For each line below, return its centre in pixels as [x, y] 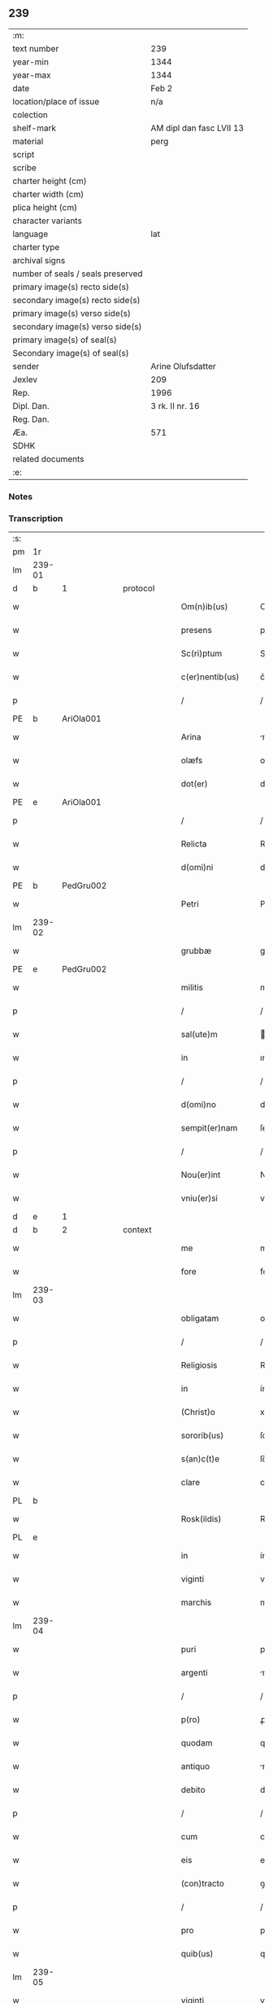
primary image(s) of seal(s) [65, 340]
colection [30, 115]
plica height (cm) [45, 207]
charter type [36, 247]
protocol [139, 588]
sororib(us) [202, 1435]
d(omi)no [199, 1105]
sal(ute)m [199, 1034]
